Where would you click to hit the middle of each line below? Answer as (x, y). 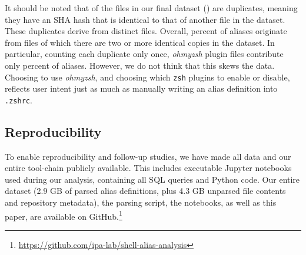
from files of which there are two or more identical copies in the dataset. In (140, 42)
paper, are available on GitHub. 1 (64, 215)
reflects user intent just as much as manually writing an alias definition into (141, 88)
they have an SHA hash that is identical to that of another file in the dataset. (145, 19)
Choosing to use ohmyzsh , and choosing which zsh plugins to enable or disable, (147, 77)
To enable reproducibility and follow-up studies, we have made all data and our (148, 156)
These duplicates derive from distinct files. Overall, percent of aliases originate (146, 31)
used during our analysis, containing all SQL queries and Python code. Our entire (152, 179)
